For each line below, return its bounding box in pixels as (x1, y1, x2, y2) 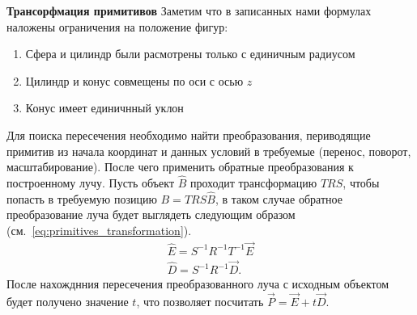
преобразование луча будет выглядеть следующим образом (6, 206, 296, 223)
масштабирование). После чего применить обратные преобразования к (6, 158, 354, 175)
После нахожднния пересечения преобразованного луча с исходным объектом (6, 275, 389, 292)
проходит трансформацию (189, 174, 317, 191)
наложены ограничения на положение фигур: (6, 18, 228, 35)
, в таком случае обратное (215, 190, 343, 207)
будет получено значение (6, 292, 129, 309)
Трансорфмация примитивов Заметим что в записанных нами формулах (6, 2, 372, 19)
